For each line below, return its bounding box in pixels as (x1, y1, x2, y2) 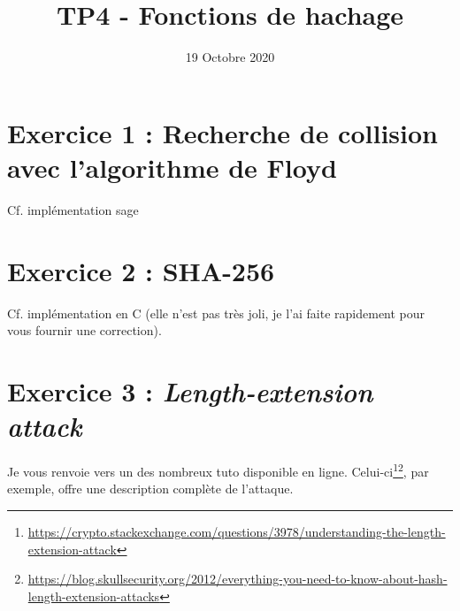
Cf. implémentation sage (7, 200, 139, 218)
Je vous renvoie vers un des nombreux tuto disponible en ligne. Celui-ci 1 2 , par (7, 460, 429, 480)
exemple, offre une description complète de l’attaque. (7, 479, 294, 498)
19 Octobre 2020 (185, 48, 275, 66)
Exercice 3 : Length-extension (7, 372, 373, 409)
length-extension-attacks (27, 586, 160, 605)
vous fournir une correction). (7, 321, 162, 340)
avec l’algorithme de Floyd (7, 149, 337, 185)
